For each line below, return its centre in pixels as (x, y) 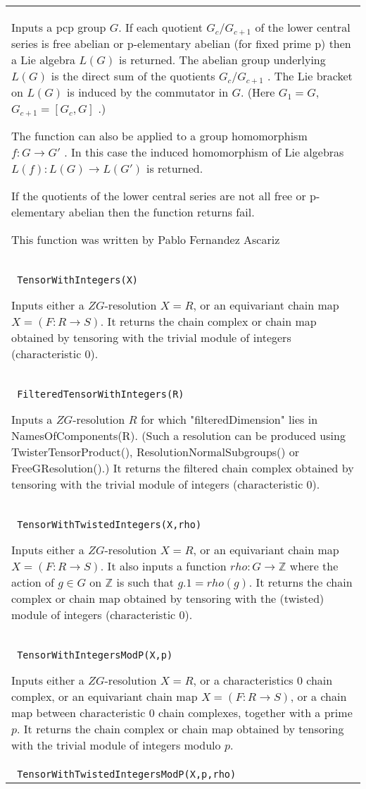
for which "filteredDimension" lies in (229, 419)
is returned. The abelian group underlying (222, 60)
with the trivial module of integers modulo (116, 745)
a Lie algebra (43, 60)
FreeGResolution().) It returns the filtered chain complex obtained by (183, 468)
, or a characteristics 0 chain (263, 680)
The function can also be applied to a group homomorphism (159, 136)
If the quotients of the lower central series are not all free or (159, 196)
